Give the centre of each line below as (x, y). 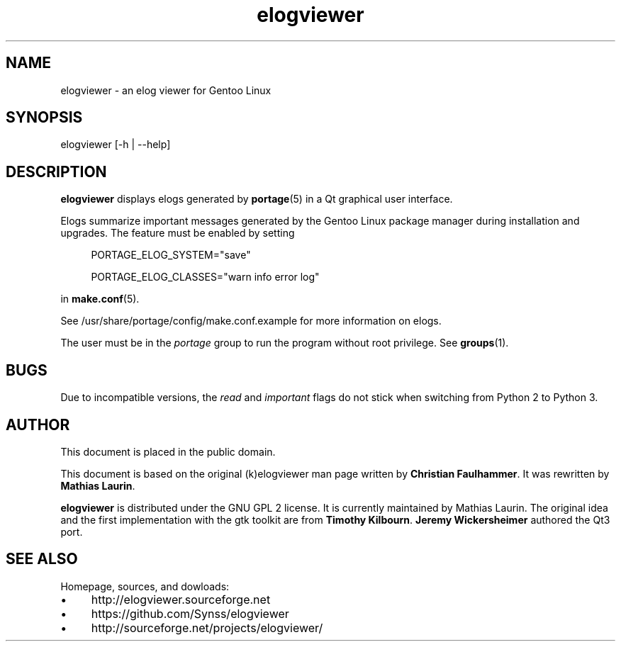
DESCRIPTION (56, 171)
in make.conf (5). (100, 299)
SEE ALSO (42, 559)
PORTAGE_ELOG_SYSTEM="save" (171, 255)
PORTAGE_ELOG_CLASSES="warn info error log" (205, 277)
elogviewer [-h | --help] (116, 145)
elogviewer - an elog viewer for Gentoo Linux (166, 90)
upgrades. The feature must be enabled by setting (178, 233)
